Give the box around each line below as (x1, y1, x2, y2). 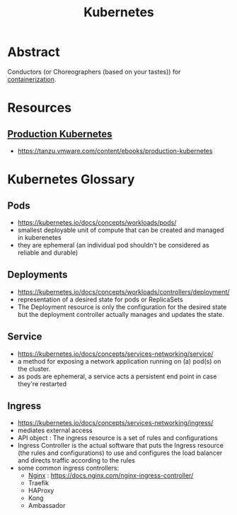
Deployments (7, 269, 68, 281)
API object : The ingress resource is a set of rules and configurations (17, 434, 218, 442)
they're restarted (17, 379, 67, 388)
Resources (7, 100, 72, 116)
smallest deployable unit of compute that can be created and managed (17, 226, 224, 234)
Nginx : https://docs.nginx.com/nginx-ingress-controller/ (28, 471, 194, 480)
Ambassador (28, 502, 66, 510)
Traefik (28, 479, 50, 487)
